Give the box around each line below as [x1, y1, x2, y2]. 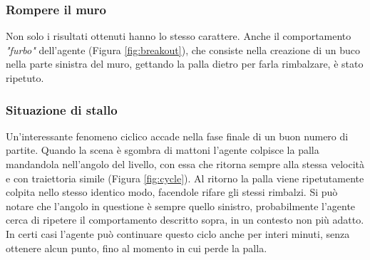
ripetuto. [6, 71, 44, 85]
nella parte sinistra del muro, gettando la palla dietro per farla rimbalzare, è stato [6, 56, 364, 71]
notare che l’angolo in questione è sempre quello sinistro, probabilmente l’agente [6, 198, 356, 213]
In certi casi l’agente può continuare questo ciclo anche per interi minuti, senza [6, 226, 350, 241]
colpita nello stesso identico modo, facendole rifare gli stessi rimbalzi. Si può [6, 184, 338, 199]
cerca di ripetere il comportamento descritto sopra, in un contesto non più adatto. [6, 212, 364, 227]
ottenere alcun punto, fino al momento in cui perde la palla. [6, 240, 267, 255]
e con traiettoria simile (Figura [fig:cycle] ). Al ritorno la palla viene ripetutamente [6, 170, 364, 185]
